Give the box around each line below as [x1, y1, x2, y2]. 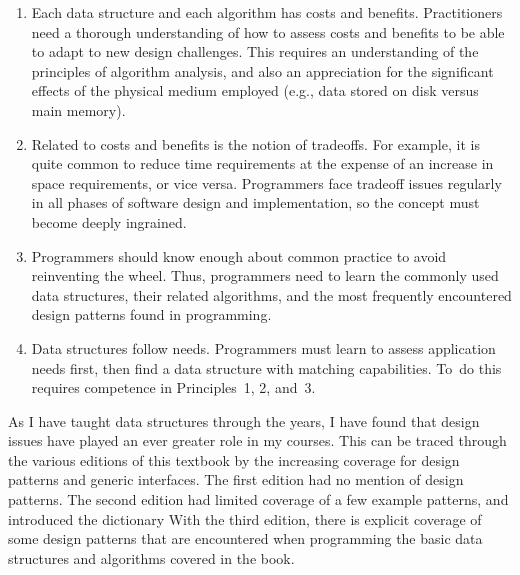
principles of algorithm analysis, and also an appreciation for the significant [31, 60, 494, 81]
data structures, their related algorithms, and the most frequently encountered [31, 284, 512, 305]
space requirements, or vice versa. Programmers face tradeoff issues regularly [31, 172, 502, 193]
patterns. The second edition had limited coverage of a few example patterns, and [8, 489, 509, 510]
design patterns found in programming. [31, 304, 272, 325]
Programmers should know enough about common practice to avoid [31, 245, 447, 266]
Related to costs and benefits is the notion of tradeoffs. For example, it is [31, 133, 480, 154]
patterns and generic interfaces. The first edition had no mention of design [8, 469, 464, 490]
